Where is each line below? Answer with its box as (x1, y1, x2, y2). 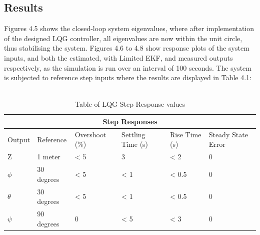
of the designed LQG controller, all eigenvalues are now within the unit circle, (4, 33, 242, 43)
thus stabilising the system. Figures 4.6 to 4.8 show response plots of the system (4, 43, 249, 53)
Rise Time (170, 129, 201, 139)
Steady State (208, 129, 248, 139)
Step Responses (102, 116, 157, 126)
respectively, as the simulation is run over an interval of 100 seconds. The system (4, 62, 251, 73)
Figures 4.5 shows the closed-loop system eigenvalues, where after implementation (4, 23, 254, 34)
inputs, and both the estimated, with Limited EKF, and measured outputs (4, 52, 233, 63)
